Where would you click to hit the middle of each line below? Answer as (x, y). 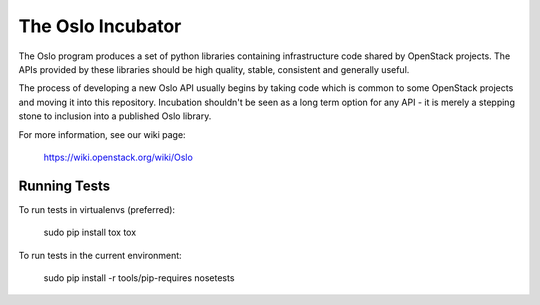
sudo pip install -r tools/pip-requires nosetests (139, 277)
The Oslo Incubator (100, 26)
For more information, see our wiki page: (102, 134)
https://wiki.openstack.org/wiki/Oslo (118, 157)
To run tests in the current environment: (100, 255)
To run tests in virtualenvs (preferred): (96, 209)
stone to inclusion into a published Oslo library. (115, 116)
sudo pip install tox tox (90, 232)
